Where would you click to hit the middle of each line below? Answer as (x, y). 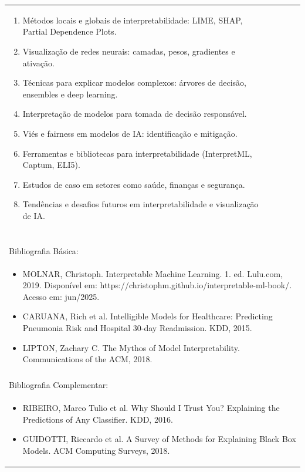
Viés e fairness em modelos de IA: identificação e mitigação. (130, 133)
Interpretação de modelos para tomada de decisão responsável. (135, 114)
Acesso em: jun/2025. (61, 296)
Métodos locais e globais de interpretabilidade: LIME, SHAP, (133, 20)
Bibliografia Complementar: (59, 385)
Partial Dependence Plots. (70, 31)
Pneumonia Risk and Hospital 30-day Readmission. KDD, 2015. (137, 327)
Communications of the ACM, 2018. (87, 359)
